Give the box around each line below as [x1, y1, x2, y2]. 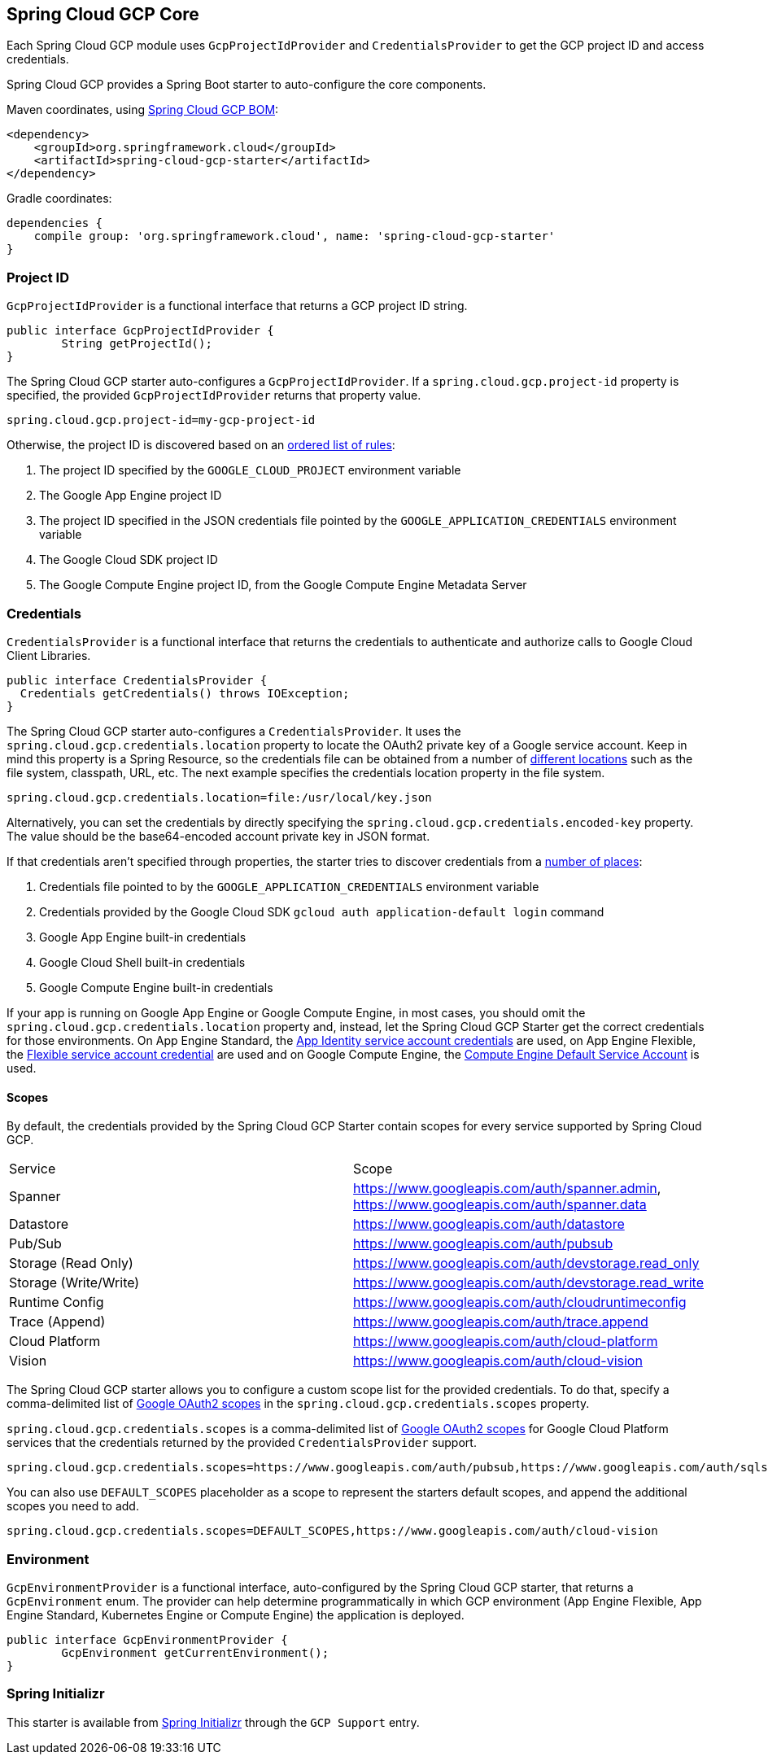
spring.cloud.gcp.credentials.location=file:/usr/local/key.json [7, 790, 432, 804]
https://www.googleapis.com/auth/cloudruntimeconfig [353, 1294, 687, 1311]
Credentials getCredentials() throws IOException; [20, 686, 350, 700]
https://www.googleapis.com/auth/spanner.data [353, 1196, 647, 1213]
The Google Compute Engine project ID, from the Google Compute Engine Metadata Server [39, 578, 527, 592]
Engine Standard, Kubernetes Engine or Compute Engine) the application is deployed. [7, 1607, 465, 1622]
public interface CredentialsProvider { [7, 673, 268, 687]
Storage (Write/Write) [9, 1274, 140, 1291]
